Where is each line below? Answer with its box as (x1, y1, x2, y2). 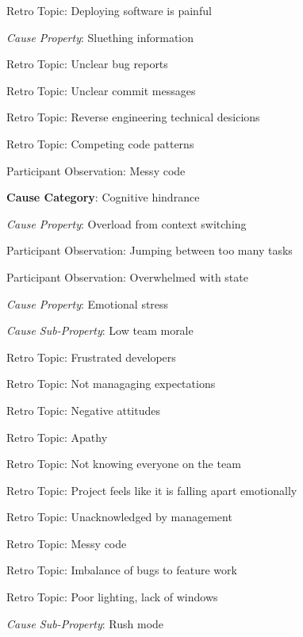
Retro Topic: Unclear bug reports (6, 56, 168, 72)
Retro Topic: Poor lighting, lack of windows (6, 589, 218, 605)
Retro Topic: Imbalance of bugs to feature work (6, 562, 237, 578)
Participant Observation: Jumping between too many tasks (6, 242, 293, 259)
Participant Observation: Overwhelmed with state (6, 268, 248, 285)
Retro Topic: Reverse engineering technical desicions (6, 109, 260, 125)
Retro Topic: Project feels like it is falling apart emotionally (6, 482, 297, 498)
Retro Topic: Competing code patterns (6, 135, 194, 152)
